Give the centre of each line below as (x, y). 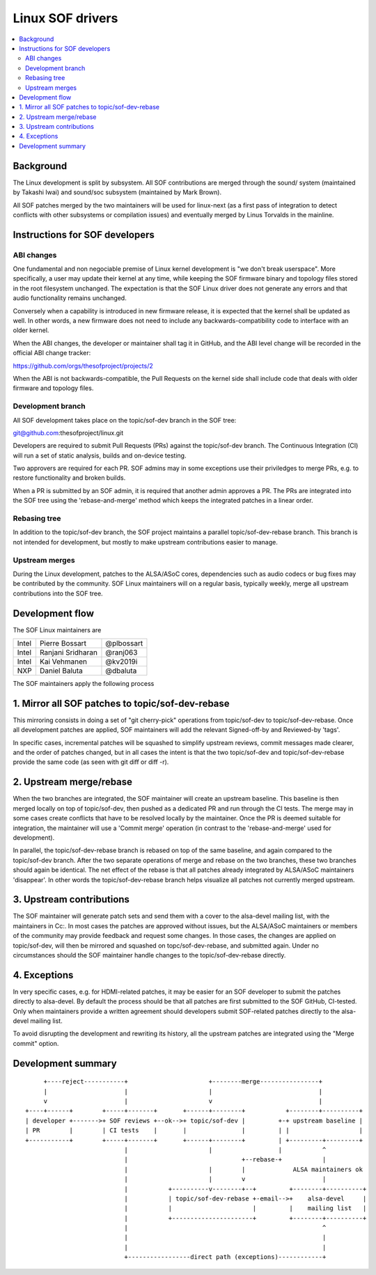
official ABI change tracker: (52, 353)
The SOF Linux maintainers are (57, 629)
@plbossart (124, 643)
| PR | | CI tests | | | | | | (194, 1131)
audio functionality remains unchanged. (70, 298)
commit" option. (36, 1043)
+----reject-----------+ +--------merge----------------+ (183, 1082)
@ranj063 (122, 652)
